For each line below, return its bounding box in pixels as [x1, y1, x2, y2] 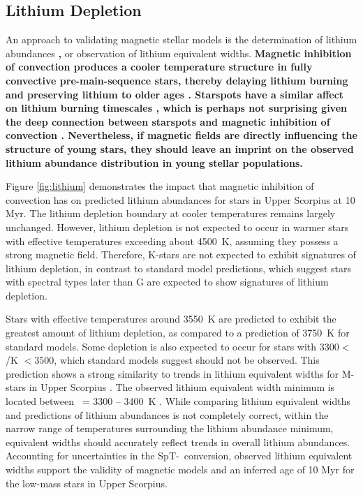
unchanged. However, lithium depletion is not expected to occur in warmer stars [6, 219, 349, 234]
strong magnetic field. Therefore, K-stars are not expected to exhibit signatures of [6, 247, 356, 262]
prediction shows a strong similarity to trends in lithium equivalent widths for [6, 366, 339, 381]
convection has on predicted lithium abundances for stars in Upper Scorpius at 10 [6, 192, 355, 207]
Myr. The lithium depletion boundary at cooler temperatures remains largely [6, 206, 336, 221]
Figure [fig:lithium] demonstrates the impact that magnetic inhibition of [6, 179, 314, 193]
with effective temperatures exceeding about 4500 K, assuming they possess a [6, 233, 339, 248]
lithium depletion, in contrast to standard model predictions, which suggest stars [6, 260, 351, 275]
